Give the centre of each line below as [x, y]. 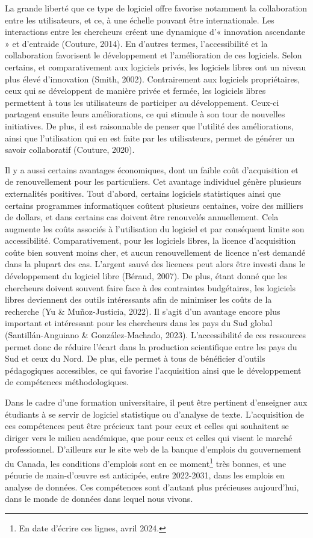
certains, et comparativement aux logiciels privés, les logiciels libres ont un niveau [156, 66]
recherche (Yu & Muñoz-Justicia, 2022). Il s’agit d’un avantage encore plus [143, 311]
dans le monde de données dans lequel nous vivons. [99, 499]
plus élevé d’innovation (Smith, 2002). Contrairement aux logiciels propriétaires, [153, 79]
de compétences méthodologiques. [67, 382]
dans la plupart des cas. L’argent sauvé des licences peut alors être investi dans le [155, 264]
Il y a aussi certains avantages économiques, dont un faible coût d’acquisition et [152, 169]
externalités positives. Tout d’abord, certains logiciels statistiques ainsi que [143, 193]
